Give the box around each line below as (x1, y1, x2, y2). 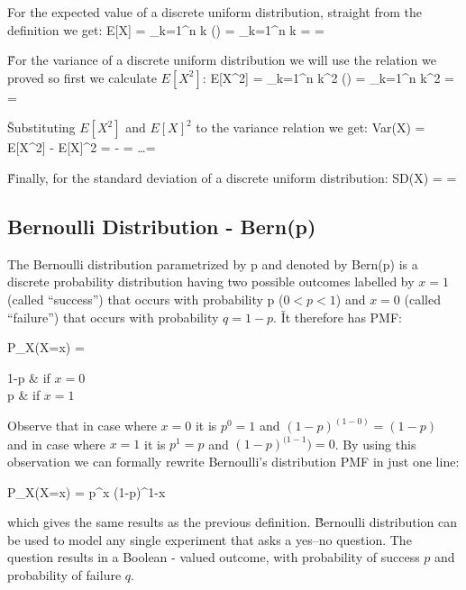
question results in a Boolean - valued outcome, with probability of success (7, 548, 420, 567)
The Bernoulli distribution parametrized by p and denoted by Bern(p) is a (7, 254, 418, 273)
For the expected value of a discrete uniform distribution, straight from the (7, 3, 422, 21)
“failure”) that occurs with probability (7, 307, 219, 326)
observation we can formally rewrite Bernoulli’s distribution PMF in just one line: (7, 452, 460, 471)
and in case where (7, 434, 105, 453)
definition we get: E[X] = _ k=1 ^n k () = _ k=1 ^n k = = (7, 20, 324, 39)
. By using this (334, 434, 416, 453)
